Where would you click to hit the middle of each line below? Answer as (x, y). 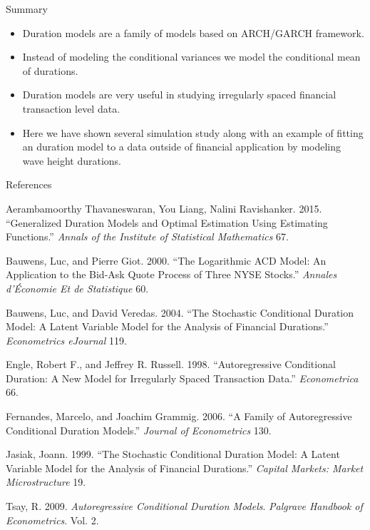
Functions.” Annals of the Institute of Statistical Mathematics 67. (147, 236)
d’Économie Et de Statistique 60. (77, 288)
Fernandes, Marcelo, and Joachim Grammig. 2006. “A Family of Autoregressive (179, 416)
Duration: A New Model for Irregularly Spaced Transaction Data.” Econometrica (182, 378)
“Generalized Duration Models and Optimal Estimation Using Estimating (167, 222)
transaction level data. (71, 108)
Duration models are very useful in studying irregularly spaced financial (179, 95)
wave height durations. (72, 160)
